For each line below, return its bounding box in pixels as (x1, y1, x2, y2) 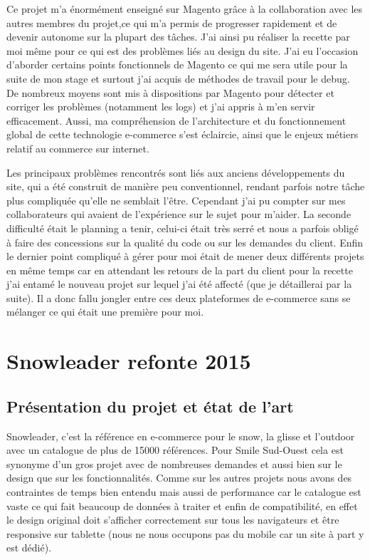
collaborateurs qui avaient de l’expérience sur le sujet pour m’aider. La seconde (6, 207, 351, 222)
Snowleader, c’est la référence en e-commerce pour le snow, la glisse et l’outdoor (6, 428, 355, 443)
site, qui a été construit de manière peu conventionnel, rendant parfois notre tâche (6, 179, 365, 194)
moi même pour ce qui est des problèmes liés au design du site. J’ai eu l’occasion (6, 43, 359, 58)
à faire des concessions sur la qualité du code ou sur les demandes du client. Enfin (6, 234, 364, 249)
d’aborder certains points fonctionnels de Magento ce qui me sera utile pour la (6, 57, 348, 72)
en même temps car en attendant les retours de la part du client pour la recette (6, 262, 353, 277)
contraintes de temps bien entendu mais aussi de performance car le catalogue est (6, 484, 361, 499)
